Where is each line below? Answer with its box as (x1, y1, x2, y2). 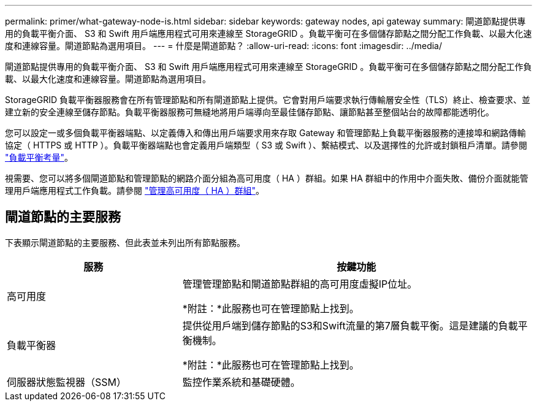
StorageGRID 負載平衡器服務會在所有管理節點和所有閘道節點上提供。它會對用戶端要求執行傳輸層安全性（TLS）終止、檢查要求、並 (5, 94, 530, 105)
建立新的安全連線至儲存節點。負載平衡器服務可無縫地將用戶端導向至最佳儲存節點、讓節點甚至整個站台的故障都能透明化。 (5, 107, 494, 117)
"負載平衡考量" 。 (5, 152, 74, 163)
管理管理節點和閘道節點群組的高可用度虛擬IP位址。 (182, 277, 417, 290)
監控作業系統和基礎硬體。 (182, 375, 300, 388)
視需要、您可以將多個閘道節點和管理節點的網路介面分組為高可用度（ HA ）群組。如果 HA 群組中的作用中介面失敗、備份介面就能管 (5, 173, 528, 183)
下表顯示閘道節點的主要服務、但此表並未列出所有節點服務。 (5, 237, 245, 248)
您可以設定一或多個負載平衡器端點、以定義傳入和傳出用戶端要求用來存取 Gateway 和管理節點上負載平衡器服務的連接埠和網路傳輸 (5, 128, 526, 138)
